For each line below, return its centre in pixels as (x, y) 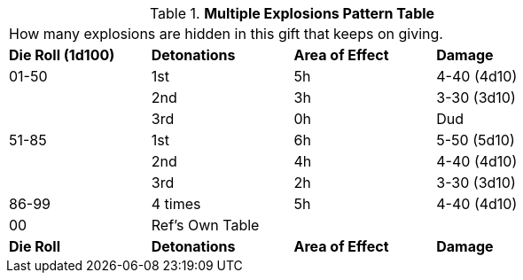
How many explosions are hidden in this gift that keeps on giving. (226, 34)
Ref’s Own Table (205, 225)
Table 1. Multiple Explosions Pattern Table (292, 13)
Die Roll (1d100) (62, 55)
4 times (176, 204)
